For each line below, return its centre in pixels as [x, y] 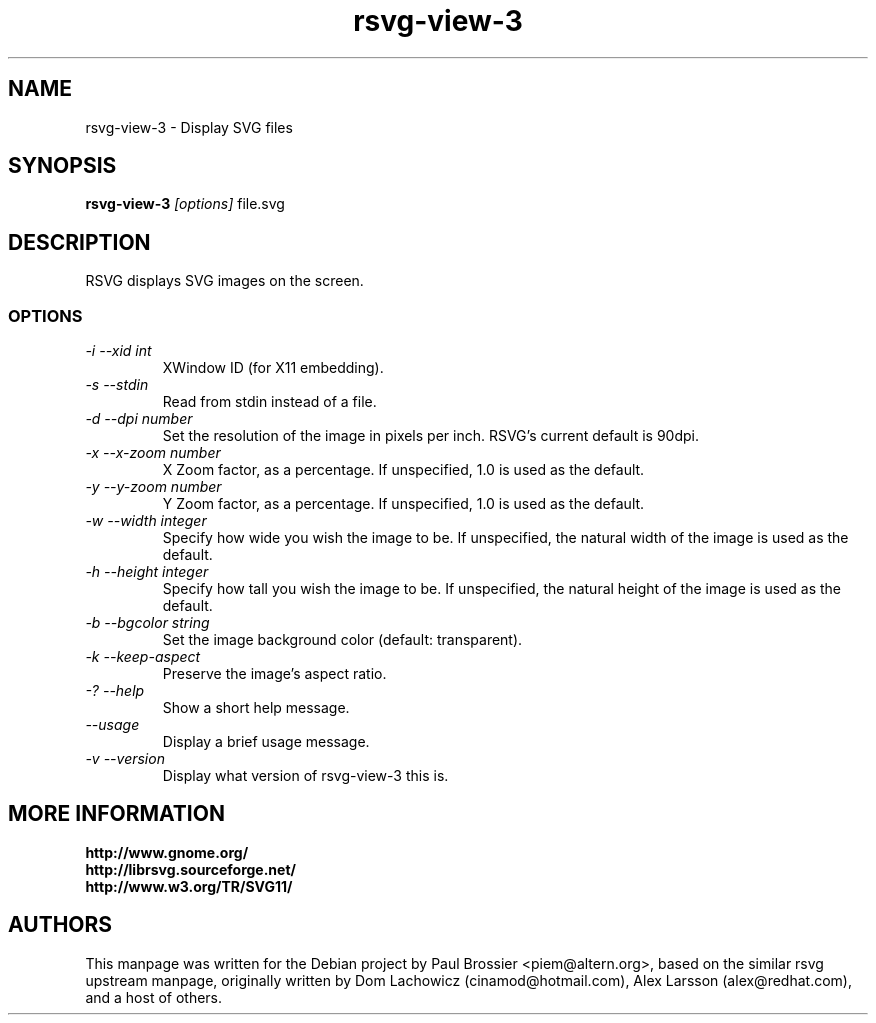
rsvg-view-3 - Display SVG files [189, 127]
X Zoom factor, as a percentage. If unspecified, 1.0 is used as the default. [403, 470]
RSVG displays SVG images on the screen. [224, 281]
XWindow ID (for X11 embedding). [273, 368]
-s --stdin [117, 385]
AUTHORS [60, 925]
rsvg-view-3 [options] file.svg [185, 204]
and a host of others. [154, 997]
